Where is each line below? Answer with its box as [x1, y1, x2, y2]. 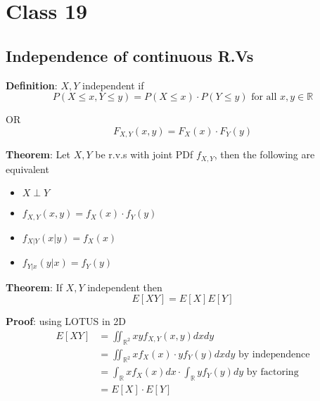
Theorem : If [6, 279, 63, 294]
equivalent [6, 161, 49, 176]
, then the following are [214, 147, 315, 162]
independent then [87, 279, 162, 294]
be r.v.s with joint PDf [95, 147, 193, 162]
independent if [82, 77, 144, 92]
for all [251, 92, 277, 103]
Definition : [6, 77, 58, 92]
